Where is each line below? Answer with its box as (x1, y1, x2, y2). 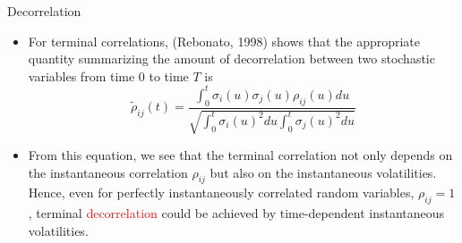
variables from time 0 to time (28, 66, 189, 85)
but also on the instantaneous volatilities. (210, 163, 437, 181)
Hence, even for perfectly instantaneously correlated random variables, (28, 183, 415, 202)
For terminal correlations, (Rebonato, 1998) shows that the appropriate (28, 31, 421, 50)
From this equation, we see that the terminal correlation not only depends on (28, 146, 453, 164)
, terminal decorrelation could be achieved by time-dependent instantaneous (28, 204, 445, 222)
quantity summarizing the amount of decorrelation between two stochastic (28, 49, 435, 68)
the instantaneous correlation (28, 163, 188, 181)
